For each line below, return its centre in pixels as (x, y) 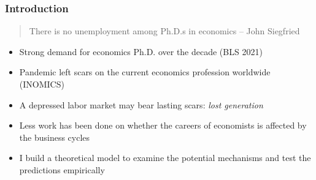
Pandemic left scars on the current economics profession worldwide (145, 72)
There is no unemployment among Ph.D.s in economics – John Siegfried (164, 31)
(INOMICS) (42, 84)
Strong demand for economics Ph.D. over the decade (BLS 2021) (141, 51)
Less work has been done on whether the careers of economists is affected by (163, 125)
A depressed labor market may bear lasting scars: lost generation (141, 104)
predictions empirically (62, 169)
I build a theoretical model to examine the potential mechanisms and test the (165, 158)
